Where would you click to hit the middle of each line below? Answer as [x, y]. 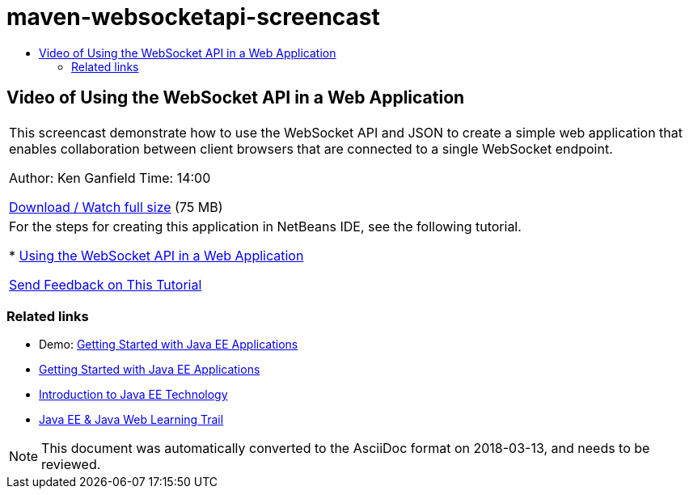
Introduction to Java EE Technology [133, 395]
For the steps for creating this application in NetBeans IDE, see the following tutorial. [265, 226]
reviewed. [71, 465]
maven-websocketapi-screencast [193, 17]
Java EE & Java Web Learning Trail [131, 420]
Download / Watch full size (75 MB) [116, 207]
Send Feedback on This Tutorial [106, 284]
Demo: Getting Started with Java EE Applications [169, 345]
